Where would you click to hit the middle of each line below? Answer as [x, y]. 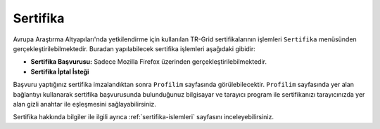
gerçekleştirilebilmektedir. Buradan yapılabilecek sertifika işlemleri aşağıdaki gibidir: [134, 48]
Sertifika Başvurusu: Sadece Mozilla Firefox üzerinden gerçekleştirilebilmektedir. [149, 62]
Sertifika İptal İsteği [60, 72]
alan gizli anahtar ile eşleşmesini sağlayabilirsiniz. [84, 104]
